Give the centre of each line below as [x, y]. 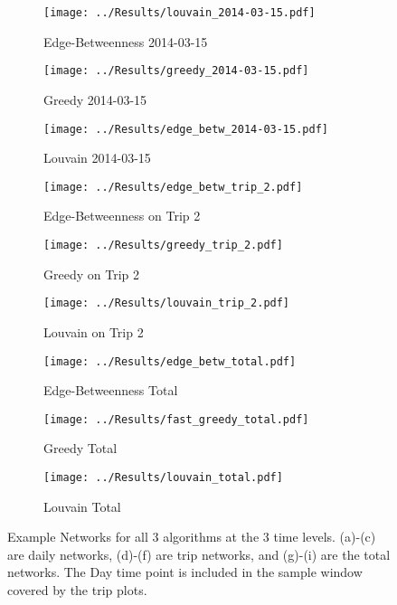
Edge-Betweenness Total [111, 390]
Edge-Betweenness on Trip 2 [122, 216]
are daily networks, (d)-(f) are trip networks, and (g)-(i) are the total [199, 554]
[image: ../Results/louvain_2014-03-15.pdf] [180, 13]
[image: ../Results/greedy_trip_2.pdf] [163, 245]
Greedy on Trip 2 [91, 274]
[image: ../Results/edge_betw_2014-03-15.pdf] [186, 129]
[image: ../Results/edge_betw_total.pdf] [170, 361]
